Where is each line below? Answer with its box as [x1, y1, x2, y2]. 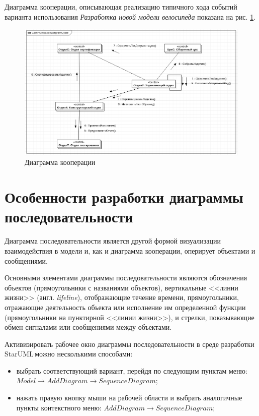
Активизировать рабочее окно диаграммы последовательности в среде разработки [5, 338, 254, 349]
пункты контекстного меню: [16, 402, 102, 412]
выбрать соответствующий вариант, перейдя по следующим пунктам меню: [16, 365, 247, 376]
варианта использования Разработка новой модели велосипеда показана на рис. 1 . [5, 11, 256, 22]
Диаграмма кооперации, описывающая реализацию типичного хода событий [5, 2, 237, 12]
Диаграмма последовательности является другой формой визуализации [5, 235, 221, 246]
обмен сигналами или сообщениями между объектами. [5, 322, 172, 332]
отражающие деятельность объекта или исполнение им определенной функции [5, 302, 246, 312]
